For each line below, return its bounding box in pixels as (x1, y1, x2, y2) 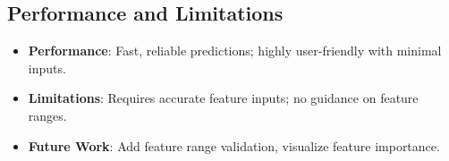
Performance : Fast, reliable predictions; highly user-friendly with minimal (28, 41, 442, 60)
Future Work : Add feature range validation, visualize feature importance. (28, 136, 440, 155)
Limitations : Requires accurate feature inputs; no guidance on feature (28, 89, 419, 107)
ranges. (28, 106, 67, 124)
